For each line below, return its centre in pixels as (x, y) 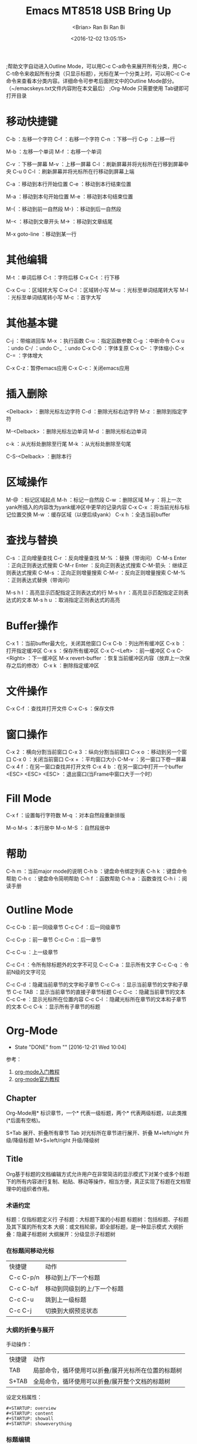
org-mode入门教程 (37, 1072)
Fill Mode (29, 798)
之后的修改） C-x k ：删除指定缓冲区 (55, 665)
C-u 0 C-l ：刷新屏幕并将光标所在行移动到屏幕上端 (74, 171)
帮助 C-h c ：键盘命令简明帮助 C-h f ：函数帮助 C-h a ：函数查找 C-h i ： (94, 879)
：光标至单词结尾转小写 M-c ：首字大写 (54, 297)
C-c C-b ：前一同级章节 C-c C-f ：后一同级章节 (64, 927)
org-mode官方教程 (37, 1079)
